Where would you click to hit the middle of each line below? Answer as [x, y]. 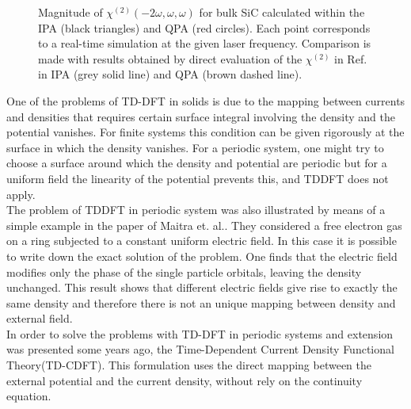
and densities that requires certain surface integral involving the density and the [201, 116]
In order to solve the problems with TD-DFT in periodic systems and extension [200, 333]
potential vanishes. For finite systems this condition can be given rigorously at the [205, 132]
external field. [40, 318]
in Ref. [351, 58]
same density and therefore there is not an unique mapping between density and [201, 302]
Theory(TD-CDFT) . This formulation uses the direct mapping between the [189, 365]
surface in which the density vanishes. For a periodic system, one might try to [195, 147]
